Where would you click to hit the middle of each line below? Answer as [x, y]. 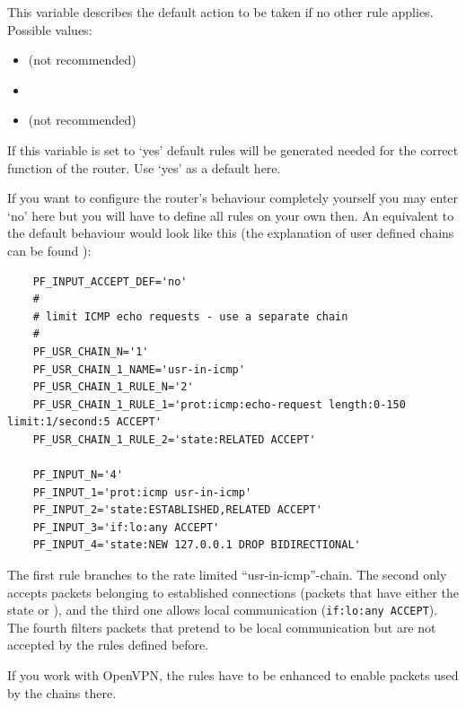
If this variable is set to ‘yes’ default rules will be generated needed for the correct [233, 149]
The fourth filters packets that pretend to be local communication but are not [222, 627]
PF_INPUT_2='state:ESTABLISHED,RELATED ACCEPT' [177, 510]
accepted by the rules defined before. [108, 645]
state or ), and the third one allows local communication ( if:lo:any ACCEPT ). [223, 610]
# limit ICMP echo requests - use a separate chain [190, 316]
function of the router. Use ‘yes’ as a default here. [144, 167]
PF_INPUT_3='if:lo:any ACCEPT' [126, 527]
